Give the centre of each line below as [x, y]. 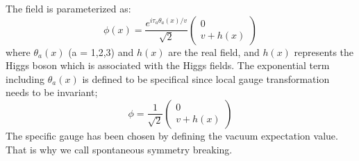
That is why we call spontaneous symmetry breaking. [119, 149]
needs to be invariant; [52, 92]
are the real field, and [214, 51]
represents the [324, 51]
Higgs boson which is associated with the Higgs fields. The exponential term [168, 65]
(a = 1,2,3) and [101, 51]
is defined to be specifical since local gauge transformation [206, 78]
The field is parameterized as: [68, 8]
